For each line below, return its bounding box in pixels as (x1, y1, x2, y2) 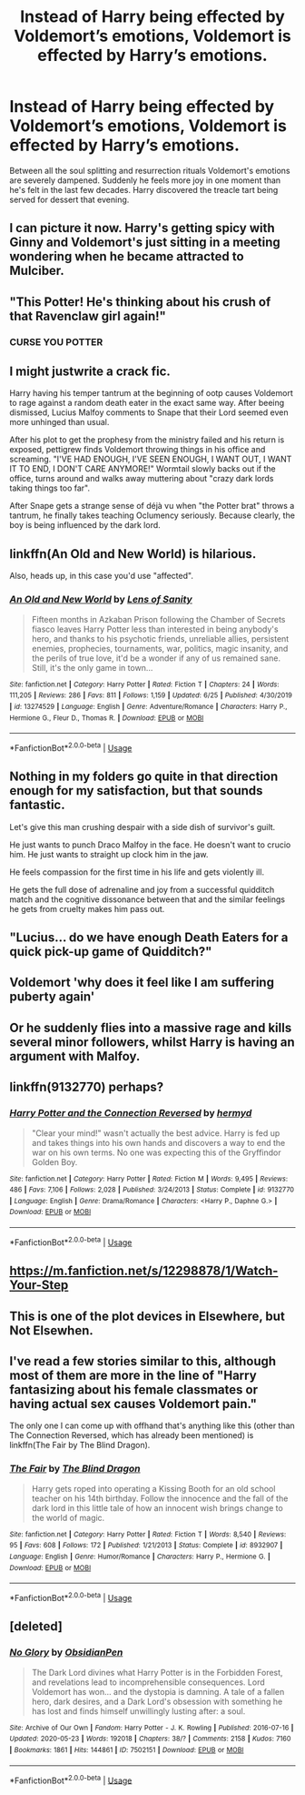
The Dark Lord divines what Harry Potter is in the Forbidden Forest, (31, 1667, 283, 1678)
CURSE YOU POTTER (9, 335, 103, 348)
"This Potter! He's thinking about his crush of (9, 294, 271, 309)
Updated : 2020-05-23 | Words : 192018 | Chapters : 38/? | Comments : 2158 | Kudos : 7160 (9, 1734, 291, 1744)
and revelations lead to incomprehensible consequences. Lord (31, 1677, 265, 1688)
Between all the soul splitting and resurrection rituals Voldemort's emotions (9, 165, 290, 176)
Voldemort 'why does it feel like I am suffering (9, 975, 275, 990)
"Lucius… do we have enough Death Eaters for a (9, 930, 289, 946)
